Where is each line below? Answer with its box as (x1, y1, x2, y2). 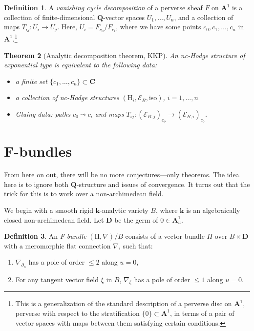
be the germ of (114, 214, 158, 225)
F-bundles (4, 141, 72, 161)
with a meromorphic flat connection (4, 240, 111, 250)
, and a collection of (174, 12, 233, 22)
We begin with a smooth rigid (4, 205, 93, 215)
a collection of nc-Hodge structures (15, 92, 119, 103)
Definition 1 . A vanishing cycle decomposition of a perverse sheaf (4, 2, 203, 12)
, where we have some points (116, 21, 201, 32)
